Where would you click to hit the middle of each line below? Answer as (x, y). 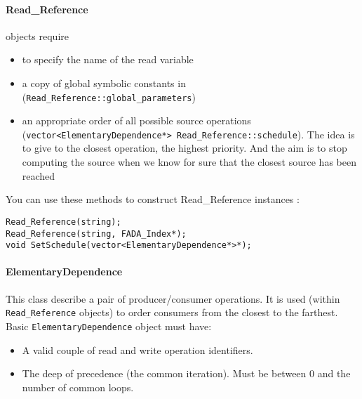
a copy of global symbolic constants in (104, 83)
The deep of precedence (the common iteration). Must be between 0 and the (186, 373)
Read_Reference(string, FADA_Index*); (96, 234)
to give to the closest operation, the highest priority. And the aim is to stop (185, 148)
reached (39, 175)
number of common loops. (78, 387)
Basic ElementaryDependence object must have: (109, 326)
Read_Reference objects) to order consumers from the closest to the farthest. (172, 312)
